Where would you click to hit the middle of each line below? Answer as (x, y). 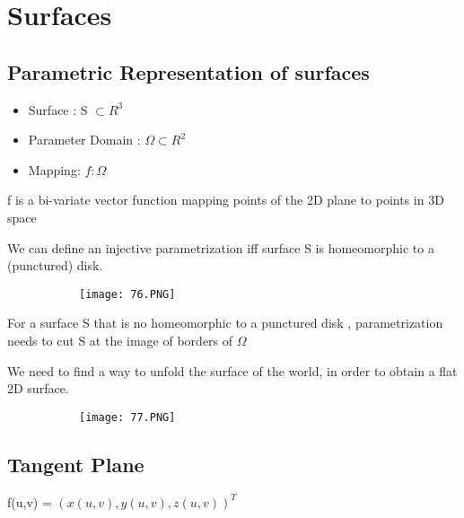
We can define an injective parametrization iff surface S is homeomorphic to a (221, 247)
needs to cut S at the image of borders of (120, 340)
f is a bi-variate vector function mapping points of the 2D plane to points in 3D (226, 200)
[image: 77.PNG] (127, 417)
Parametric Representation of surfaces (188, 71)
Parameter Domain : (84, 140)
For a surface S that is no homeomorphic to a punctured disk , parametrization (225, 323)
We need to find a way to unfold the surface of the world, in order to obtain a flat (232, 370)
